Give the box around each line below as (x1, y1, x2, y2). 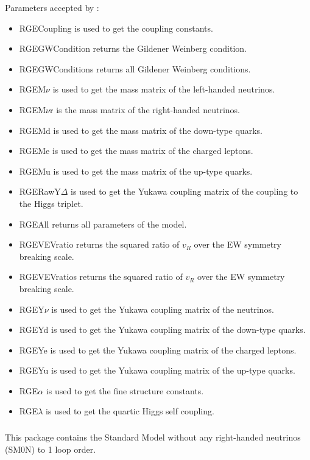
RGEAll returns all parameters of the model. (19, 217, 187, 230)
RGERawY (19, 185, 61, 198)
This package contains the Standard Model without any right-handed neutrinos (5, 430, 301, 443)
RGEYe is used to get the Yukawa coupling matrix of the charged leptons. (19, 343, 297, 356)
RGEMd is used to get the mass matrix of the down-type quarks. (19, 124, 262, 136)
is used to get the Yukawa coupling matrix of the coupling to (71, 185, 298, 198)
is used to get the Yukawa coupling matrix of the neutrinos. (51, 302, 274, 315)
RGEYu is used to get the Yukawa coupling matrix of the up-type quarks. (19, 364, 295, 377)
